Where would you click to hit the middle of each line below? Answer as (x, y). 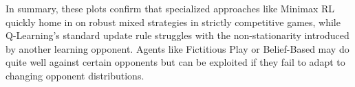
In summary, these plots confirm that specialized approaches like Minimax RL (170, 8)
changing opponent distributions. (75, 75)
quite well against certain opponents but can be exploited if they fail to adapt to (175, 62)
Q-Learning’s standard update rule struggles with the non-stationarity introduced (177, 35)
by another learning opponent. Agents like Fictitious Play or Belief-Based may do (177, 48)
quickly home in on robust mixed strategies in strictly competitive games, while (173, 22)
